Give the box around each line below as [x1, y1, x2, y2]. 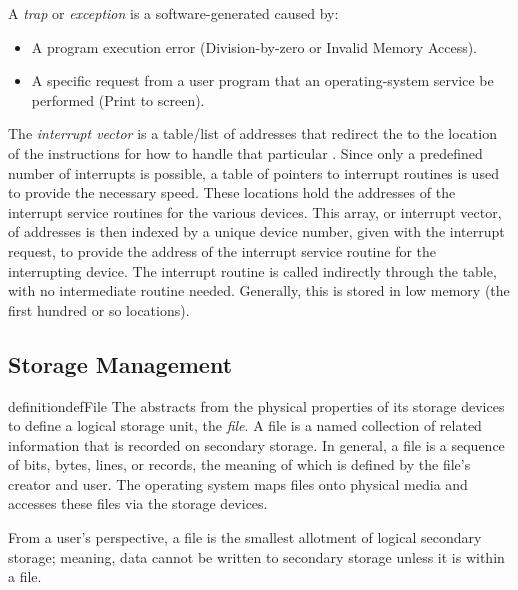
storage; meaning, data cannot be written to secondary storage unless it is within [8, 546, 505, 567]
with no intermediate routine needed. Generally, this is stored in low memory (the [8, 280, 510, 301]
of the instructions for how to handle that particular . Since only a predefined [8, 142, 483, 163]
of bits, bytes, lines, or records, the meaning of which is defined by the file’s [8, 454, 471, 475]
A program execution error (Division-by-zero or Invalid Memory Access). [31, 36, 478, 57]
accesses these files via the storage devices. [8, 493, 268, 514]
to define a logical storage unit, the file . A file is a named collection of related [8, 415, 482, 436]
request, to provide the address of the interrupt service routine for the [8, 240, 437, 261]
